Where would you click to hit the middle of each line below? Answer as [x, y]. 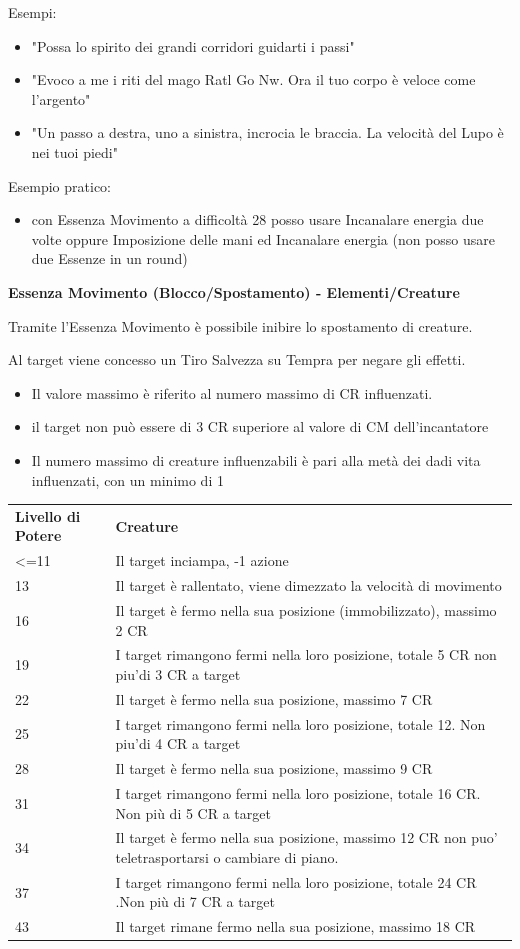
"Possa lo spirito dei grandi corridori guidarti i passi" [193, 45]
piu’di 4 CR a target [178, 743]
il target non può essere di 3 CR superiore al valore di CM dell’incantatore [260, 426]
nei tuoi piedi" [74, 151]
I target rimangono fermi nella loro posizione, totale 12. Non [300, 723]
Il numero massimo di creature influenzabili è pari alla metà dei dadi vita [256, 459]
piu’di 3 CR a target [178, 674]
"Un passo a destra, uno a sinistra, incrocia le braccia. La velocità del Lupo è [267, 132]
